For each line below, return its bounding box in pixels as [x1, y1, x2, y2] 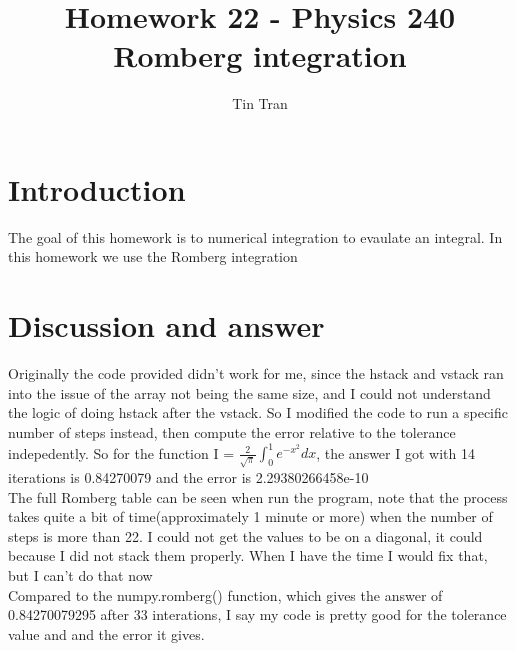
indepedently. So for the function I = [8, 442, 235, 463]
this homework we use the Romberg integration [8, 246, 298, 267]
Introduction [8, 168, 186, 209]
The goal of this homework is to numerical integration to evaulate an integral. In [8, 226, 503, 247]
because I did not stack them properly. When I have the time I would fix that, [8, 545, 488, 566]
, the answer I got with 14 [316, 442, 475, 463]
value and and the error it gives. [8, 623, 205, 644]
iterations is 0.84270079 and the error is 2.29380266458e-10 [8, 466, 369, 487]
